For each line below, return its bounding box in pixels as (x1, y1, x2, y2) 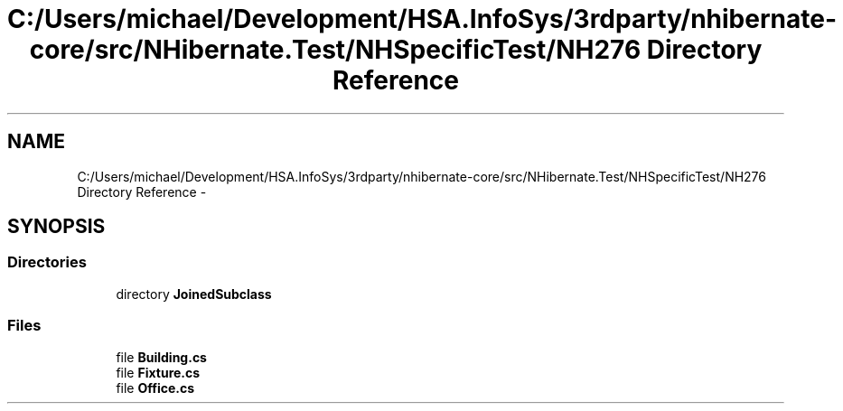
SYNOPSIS (7, 215, 106, 238)
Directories (7, 253, 87, 272)
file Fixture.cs (116, 364, 201, 380)
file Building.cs (116, 349, 207, 365)
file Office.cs (116, 379, 195, 396)
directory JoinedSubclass (116, 285, 272, 302)
